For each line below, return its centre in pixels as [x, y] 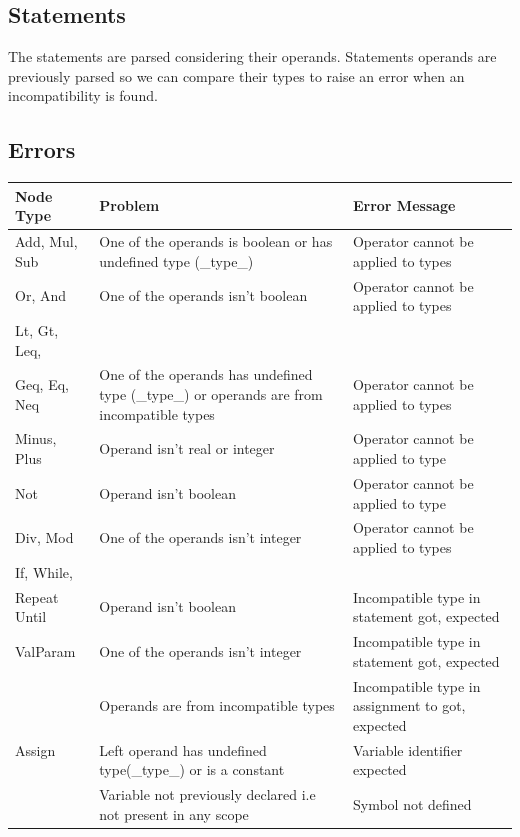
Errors [42, 149]
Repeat [37, 596]
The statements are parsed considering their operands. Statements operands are [252, 56]
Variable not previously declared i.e [207, 793]
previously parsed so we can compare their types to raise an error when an [236, 75]
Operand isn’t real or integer [187, 448]
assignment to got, [409, 705]
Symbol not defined [412, 803]
